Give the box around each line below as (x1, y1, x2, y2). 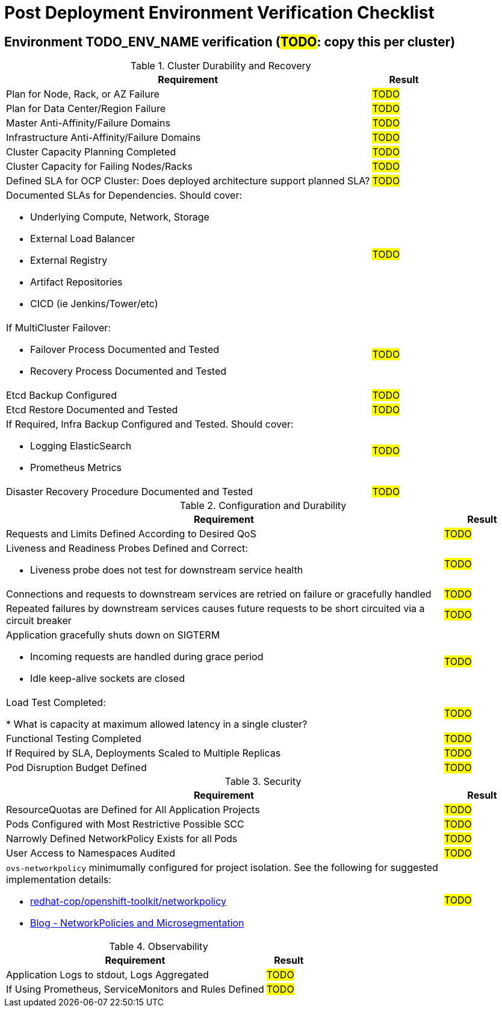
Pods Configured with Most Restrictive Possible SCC (6, 818, 244, 831)
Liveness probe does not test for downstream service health (30, 564, 303, 576)
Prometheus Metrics (30, 461, 122, 474)
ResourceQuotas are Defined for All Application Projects (6, 804, 260, 816)
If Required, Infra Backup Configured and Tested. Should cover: (6, 418, 294, 431)
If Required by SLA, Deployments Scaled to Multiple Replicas (6, 747, 281, 760)
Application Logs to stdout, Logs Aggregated (6, 969, 209, 981)
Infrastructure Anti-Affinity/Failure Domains (6, 131, 201, 144)
